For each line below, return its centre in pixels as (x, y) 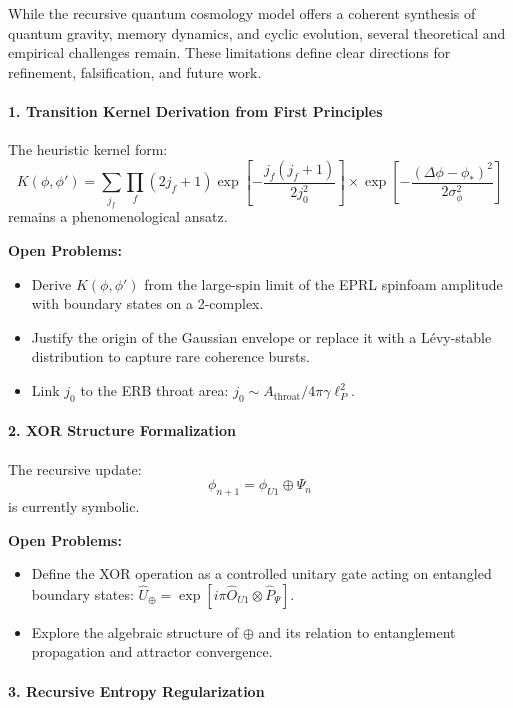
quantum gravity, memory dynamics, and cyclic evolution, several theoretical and (257, 32)
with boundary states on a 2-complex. (147, 303)
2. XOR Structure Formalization (122, 430)
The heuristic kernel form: (88, 149)
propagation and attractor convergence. (152, 651)
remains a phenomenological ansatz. (118, 216)
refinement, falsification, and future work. (135, 71)
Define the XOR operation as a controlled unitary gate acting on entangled (261, 573)
